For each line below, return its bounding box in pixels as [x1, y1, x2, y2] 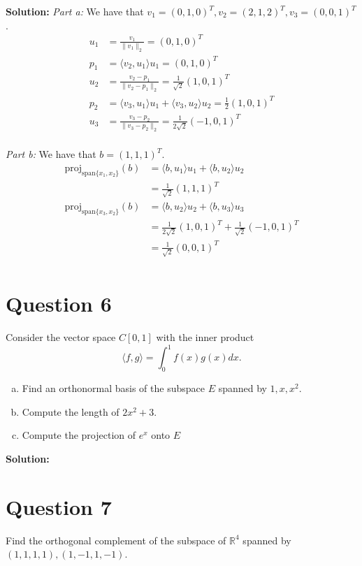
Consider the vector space [6, 330, 116, 344]
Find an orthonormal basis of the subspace [22, 381, 205, 396]
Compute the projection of [22, 428, 136, 442]
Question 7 [6, 492, 112, 521]
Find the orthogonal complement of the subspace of [6, 532, 226, 547]
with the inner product [156, 330, 254, 344]
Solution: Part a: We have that [6, 4, 144, 18]
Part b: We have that [6, 147, 96, 161]
